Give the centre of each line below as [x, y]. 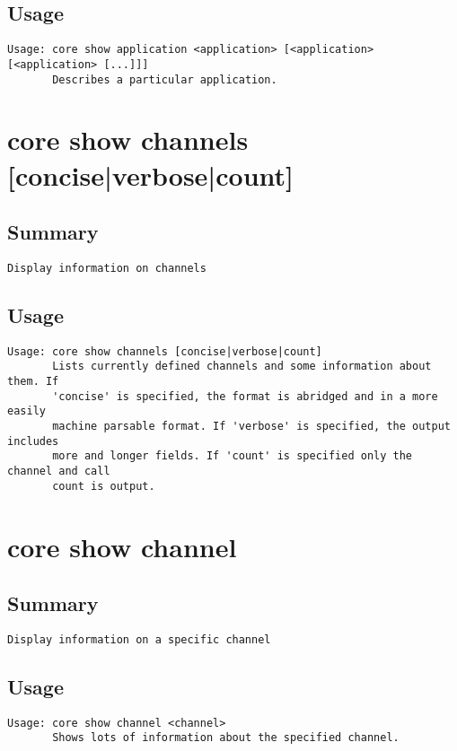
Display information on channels [107, 268]
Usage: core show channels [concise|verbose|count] [165, 351]
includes [33, 441]
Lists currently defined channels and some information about [242, 367]
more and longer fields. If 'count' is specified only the [233, 456]
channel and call [59, 472]
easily [26, 411]
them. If [33, 382]
